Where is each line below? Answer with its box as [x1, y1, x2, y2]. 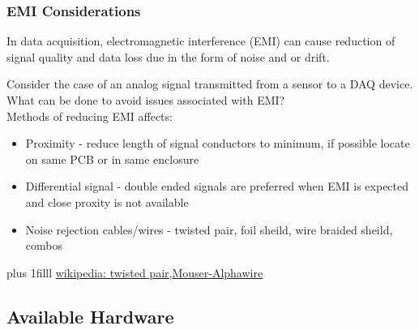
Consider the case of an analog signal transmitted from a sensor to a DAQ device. [6, 75, 413, 92]
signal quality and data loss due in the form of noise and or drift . [6, 48, 330, 65]
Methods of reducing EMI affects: [6, 107, 173, 124]
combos [25, 237, 62, 254]
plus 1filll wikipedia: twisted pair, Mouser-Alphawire [6, 264, 263, 281]
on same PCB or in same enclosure [25, 150, 199, 167]
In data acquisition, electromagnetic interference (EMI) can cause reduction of [6, 32, 395, 49]
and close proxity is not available [25, 193, 189, 210]
